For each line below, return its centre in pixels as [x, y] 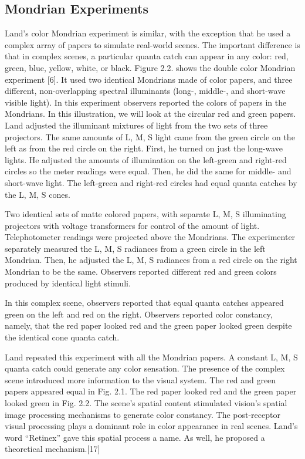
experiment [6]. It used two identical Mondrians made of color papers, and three [149, 79]
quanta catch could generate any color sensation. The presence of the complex [145, 368]
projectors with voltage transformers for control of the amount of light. [132, 225]
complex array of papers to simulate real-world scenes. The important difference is [152, 44]
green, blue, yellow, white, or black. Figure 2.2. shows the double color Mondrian [150, 67]
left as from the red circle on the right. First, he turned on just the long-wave [144, 148]
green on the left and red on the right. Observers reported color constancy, [139, 314]
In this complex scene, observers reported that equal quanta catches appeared [144, 303]
